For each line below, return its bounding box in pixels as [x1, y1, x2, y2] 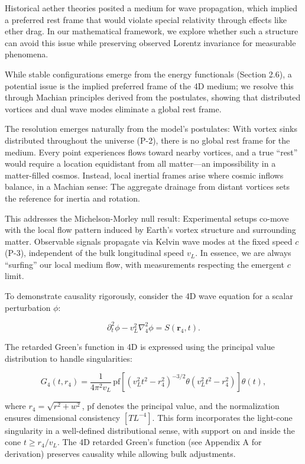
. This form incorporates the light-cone [152, 411, 293, 423]
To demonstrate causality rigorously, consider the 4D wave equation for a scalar [5, 290, 293, 302]
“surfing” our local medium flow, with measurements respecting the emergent [5, 258, 284, 270]
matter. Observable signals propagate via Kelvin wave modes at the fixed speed [5, 235, 293, 247]
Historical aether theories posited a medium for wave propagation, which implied [5, 2, 298, 14]
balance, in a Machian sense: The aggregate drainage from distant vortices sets [5, 180, 290, 193]
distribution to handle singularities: [5, 352, 132, 364]
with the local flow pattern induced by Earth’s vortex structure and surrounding [5, 223, 296, 236]
